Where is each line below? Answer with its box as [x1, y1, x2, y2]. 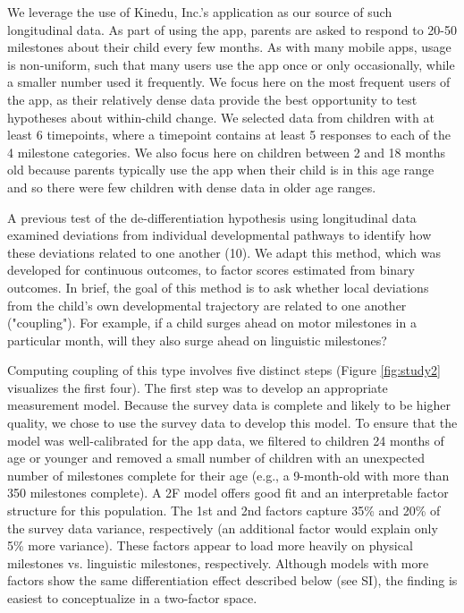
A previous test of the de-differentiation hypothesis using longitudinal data [7, 208, 417, 226]
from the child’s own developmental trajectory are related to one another [7, 295, 407, 314]
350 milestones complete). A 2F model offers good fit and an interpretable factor [7, 483, 449, 502]
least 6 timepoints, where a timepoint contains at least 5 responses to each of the [7, 125, 451, 144]
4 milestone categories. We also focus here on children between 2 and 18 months [7, 142, 446, 161]
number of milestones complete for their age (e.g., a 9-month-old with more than [7, 465, 450, 484]
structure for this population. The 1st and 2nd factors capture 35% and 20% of [7, 501, 441, 520]
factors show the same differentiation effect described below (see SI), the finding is [7, 571, 458, 590]
